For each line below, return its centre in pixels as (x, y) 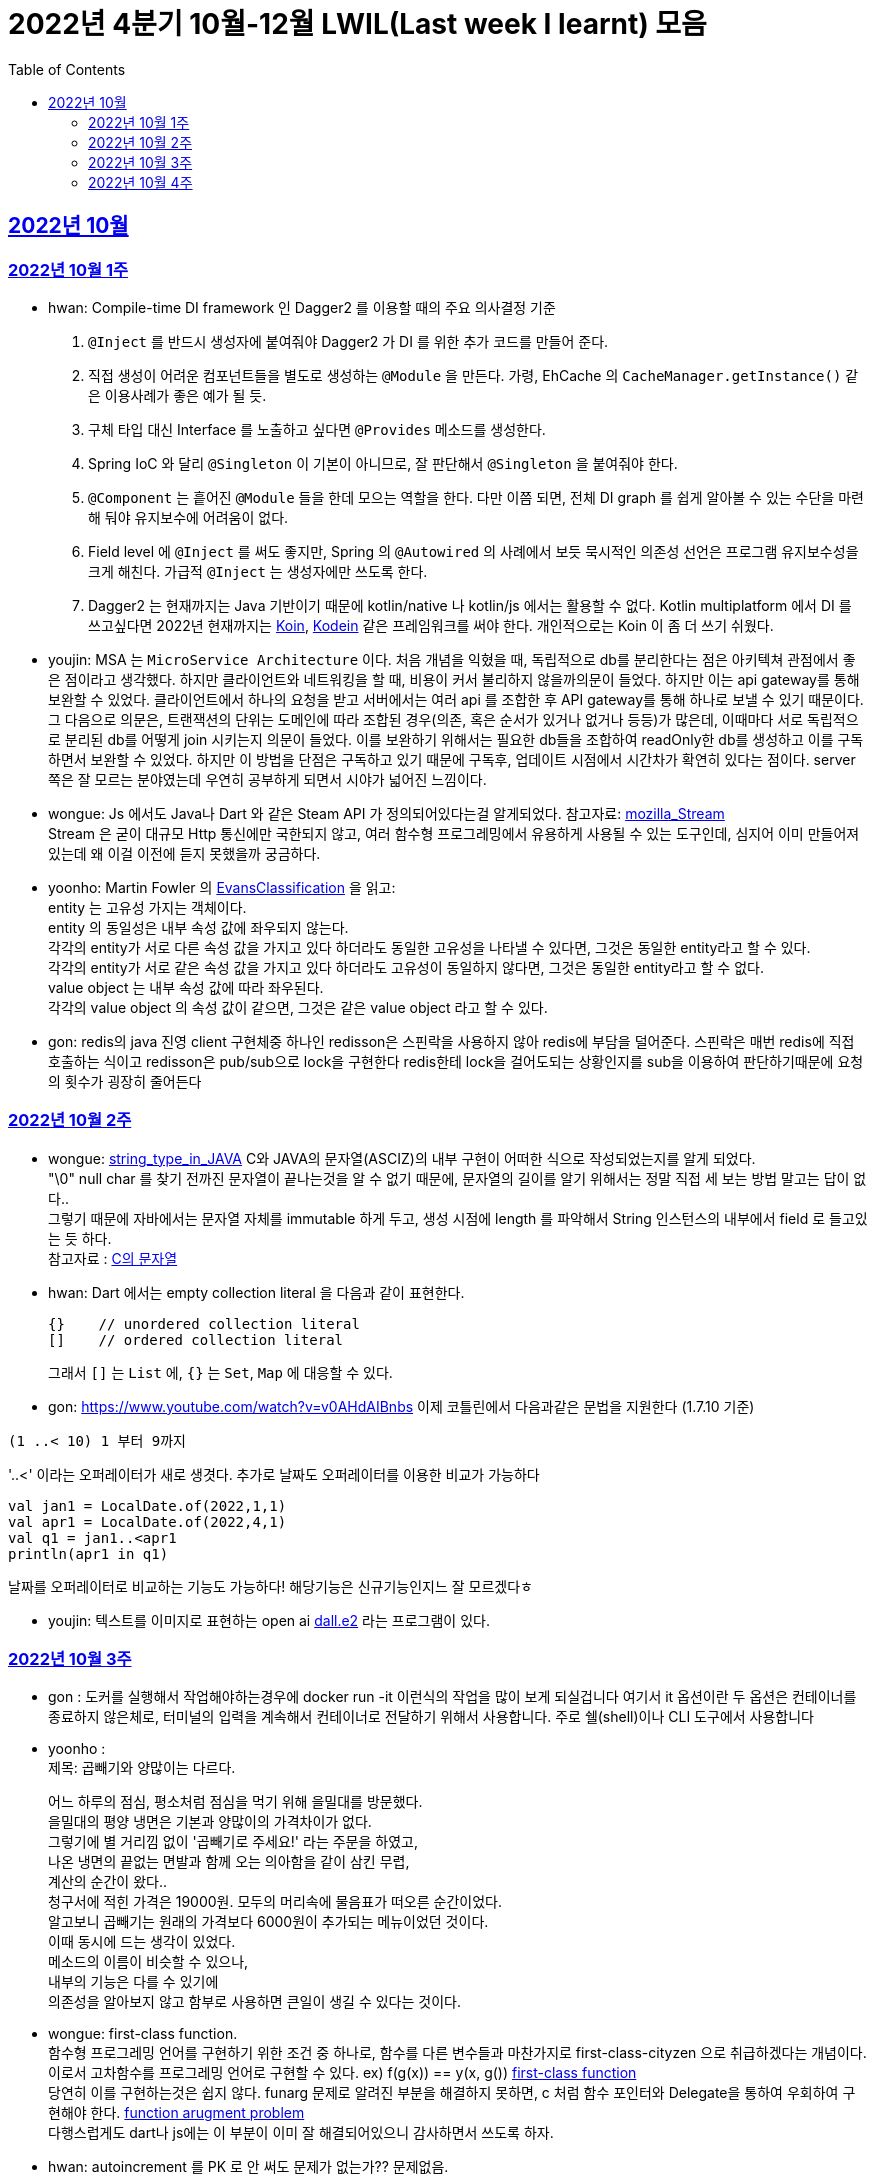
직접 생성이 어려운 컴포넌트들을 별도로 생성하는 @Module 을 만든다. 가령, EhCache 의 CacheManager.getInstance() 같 (473, 375)
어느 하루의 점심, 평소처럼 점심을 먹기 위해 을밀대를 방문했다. (235, 1802)
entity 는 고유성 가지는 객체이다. (147, 907)
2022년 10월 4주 (140, 182)
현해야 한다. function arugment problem (176, 2113)
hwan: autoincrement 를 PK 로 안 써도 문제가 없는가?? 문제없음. (248, 2167)
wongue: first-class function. (143, 2034)
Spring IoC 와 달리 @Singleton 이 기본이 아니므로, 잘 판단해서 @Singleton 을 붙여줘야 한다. (383, 463)
